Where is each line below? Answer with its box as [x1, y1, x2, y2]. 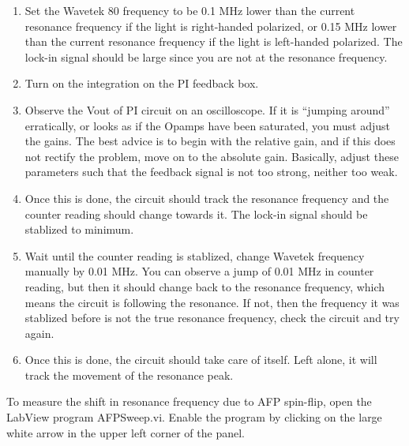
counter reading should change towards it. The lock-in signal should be [24, 205, 368, 222]
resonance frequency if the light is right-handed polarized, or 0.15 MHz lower [24, 17, 397, 34]
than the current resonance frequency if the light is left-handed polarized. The [24, 33, 403, 50]
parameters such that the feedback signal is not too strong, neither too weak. [24, 163, 398, 180]
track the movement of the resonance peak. [24, 366, 234, 383]
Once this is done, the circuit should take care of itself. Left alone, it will [24, 351, 377, 368]
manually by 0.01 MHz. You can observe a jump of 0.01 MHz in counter [24, 263, 374, 279]
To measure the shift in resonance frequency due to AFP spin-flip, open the [6, 393, 372, 410]
